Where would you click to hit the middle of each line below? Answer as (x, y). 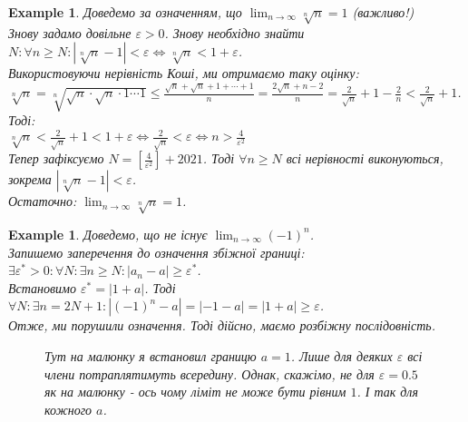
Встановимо (43, 287)
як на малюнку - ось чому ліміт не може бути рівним (195, 392)
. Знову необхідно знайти (234, 32)
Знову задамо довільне (70, 32)
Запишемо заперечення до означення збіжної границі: (156, 252)
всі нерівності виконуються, (365, 158)
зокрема (30, 179)
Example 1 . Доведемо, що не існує (108, 234)
